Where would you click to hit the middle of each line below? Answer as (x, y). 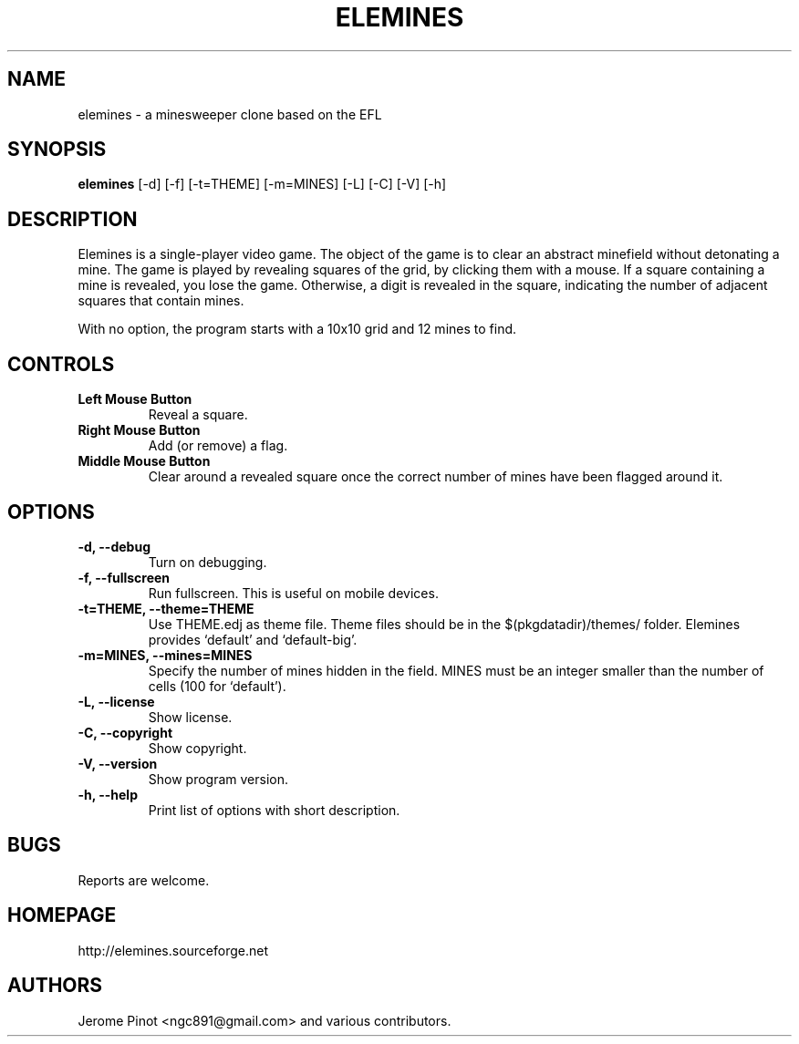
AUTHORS (55, 986)
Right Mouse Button (139, 430)
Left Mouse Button (135, 399)
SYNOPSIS (57, 150)
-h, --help (108, 794)
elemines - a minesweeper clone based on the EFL (230, 114)
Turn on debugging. (208, 562)
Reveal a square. (198, 415)
